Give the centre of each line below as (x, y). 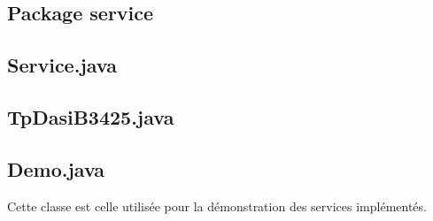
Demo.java (56, 168)
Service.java (62, 65)
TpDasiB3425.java (91, 116)
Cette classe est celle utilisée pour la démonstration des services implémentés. (217, 206)
